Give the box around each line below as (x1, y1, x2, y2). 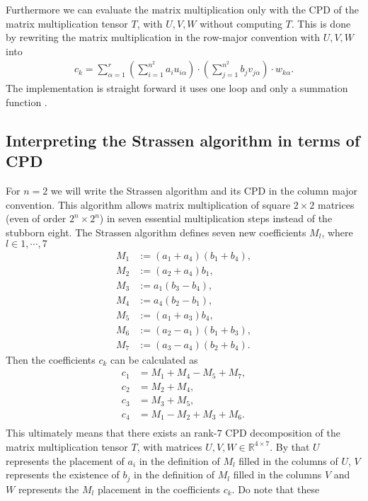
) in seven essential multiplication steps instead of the (99, 211, 333, 226)
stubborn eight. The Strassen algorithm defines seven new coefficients (6, 224, 306, 239)
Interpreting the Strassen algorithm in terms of (6, 129, 360, 151)
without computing (200, 16, 282, 30)
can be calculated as (110, 352, 198, 367)
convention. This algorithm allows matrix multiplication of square (6, 197, 291, 212)
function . (6, 95, 47, 109)
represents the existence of (6, 467, 120, 482)
